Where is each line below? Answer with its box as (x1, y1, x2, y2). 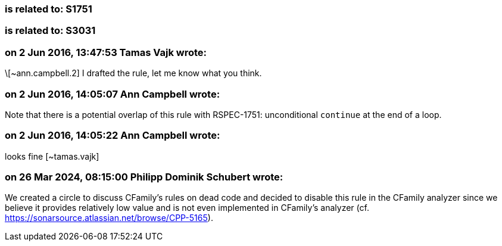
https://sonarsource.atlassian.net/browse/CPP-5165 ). (5, 213, 213, 223)
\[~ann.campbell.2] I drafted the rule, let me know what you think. (5, 68, 262, 79)
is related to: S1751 (5, 3, 92, 15)
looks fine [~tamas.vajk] (5, 151, 99, 161)
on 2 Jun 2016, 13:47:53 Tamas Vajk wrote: (5, 46, 207, 58)
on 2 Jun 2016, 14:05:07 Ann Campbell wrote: (5, 88, 220, 100)
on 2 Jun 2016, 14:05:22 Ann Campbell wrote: (5, 129, 220, 142)
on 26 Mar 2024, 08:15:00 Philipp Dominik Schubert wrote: (5, 171, 283, 183)
